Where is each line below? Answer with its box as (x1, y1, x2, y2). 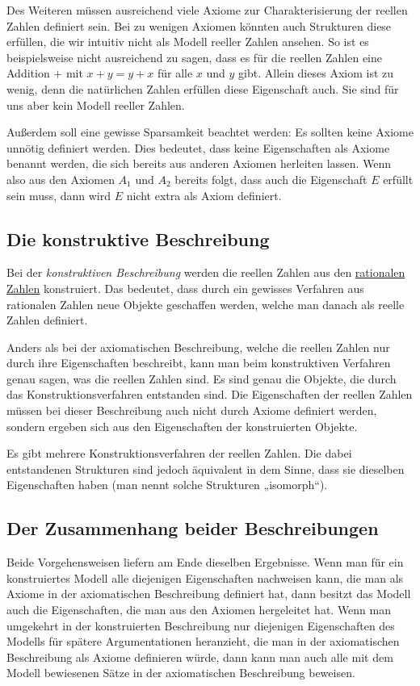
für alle (157, 65, 193, 82)
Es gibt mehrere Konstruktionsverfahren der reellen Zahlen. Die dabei (6, 445, 352, 462)
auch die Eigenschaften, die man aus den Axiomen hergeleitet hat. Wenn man (6, 601, 391, 618)
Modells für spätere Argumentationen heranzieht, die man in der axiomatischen (6, 633, 400, 650)
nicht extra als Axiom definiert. (126, 186, 282, 203)
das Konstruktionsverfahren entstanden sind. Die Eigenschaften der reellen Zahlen (6, 386, 413, 403)
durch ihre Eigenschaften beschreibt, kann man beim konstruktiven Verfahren (6, 354, 391, 371)
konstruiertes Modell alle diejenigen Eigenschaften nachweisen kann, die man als (6, 569, 404, 586)
